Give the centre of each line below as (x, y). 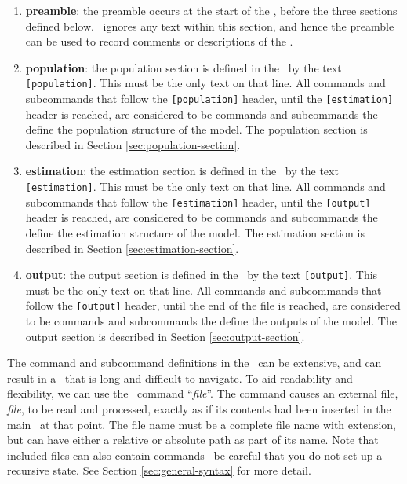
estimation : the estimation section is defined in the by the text (182, 171)
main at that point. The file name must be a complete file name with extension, (202, 424)
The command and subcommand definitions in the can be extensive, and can (194, 363)
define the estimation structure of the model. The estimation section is (195, 232)
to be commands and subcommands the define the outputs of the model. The (211, 321)
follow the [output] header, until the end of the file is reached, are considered (213, 305)
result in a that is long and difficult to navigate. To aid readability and (180, 378)
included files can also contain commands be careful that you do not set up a (195, 455)
